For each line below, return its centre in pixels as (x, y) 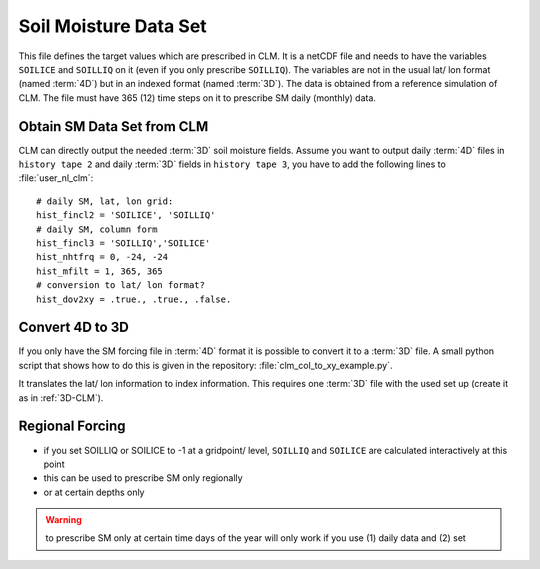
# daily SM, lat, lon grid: (105, 201)
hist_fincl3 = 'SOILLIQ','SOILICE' (123, 243)
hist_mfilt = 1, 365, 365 (100, 271)
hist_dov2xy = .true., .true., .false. (134, 299)
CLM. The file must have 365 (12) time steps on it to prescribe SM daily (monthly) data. (197, 97)
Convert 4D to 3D (73, 327)
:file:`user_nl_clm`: (56, 178)
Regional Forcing (72, 426)
